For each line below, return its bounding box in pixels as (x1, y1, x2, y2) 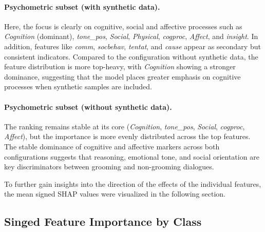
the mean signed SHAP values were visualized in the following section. (4, 188, 226, 199)
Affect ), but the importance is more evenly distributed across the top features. (4, 131, 251, 142)
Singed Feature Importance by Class (4, 214, 202, 229)
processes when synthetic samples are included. (4, 81, 152, 92)
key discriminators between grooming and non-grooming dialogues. (4, 161, 214, 172)
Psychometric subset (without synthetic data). (4, 101, 172, 112)
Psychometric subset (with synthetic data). (4, 1, 160, 12)
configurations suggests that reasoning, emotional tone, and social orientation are (4, 151, 259, 162)
